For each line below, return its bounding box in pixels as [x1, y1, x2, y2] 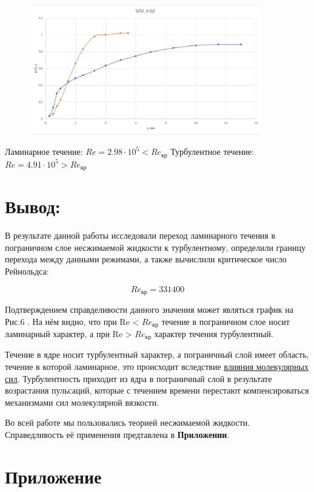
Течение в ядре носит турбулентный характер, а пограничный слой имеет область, [5, 348, 309, 361]
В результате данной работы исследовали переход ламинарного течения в [5, 229, 276, 242]
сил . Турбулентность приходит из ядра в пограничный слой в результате [5, 372, 272, 384]
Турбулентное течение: [170, 145, 254, 158]
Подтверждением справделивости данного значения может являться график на [5, 302, 293, 315]
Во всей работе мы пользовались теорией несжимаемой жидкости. [5, 416, 250, 429]
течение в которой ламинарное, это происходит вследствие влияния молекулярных [5, 360, 309, 373]
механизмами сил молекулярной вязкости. [5, 395, 159, 408]
